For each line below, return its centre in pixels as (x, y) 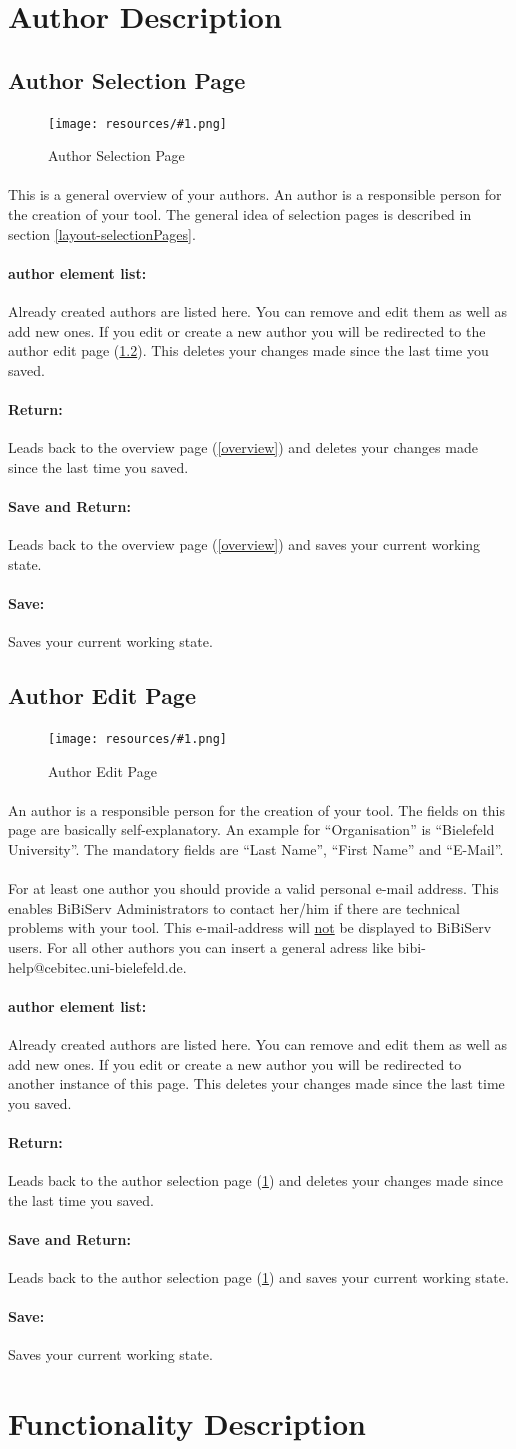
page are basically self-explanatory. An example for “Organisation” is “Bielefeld (251, 829)
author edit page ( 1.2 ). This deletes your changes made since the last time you (248, 350)
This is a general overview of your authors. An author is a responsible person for (255, 194)
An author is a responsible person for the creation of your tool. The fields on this (256, 809)
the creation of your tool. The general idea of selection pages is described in (240, 214)
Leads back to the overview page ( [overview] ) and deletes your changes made (243, 447)
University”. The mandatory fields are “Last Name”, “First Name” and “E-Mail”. (256, 848)
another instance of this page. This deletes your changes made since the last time (256, 1083)
